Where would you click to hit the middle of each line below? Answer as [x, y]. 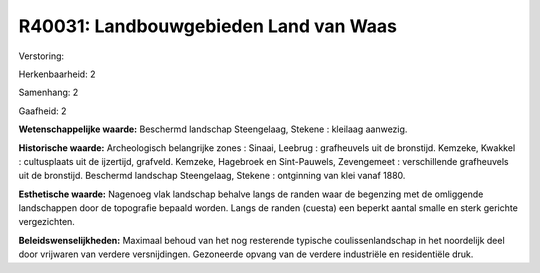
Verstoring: [41, 56]
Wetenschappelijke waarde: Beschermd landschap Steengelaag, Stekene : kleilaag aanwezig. [213, 129]
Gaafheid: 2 [42, 111]
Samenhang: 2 [48, 92]
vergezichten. [46, 222]
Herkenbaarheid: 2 [57, 74]
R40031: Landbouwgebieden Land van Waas [208, 26]
